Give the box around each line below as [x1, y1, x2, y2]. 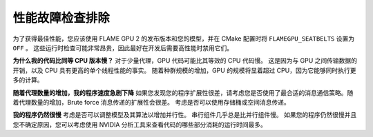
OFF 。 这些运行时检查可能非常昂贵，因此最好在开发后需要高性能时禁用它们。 [12, 43, 233, 52]
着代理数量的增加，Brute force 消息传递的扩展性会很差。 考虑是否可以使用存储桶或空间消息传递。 [12, 98, 290, 106]
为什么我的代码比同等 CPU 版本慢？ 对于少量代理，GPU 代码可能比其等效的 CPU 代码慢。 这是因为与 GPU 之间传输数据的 [12, 56, 358, 65]
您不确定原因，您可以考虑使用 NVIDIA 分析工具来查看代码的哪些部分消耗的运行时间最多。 [12, 120, 267, 129]
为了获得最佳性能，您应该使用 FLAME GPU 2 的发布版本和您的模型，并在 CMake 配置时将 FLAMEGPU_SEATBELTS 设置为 [12, 34, 355, 43]
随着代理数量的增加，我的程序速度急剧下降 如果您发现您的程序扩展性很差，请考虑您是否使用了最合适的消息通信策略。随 [12, 88, 354, 96]
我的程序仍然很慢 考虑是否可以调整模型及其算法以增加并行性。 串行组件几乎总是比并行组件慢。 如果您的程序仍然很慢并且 [12, 111, 357, 119]
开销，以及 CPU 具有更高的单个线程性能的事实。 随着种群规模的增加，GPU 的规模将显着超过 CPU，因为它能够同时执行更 [12, 66, 356, 74]
